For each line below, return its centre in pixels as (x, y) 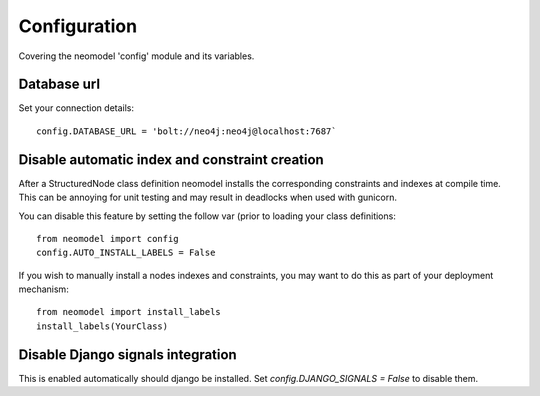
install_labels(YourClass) (102, 326)
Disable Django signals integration (127, 354)
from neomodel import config (107, 238)
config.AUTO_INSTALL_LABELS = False (126, 253)
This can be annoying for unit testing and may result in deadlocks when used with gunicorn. (207, 197)
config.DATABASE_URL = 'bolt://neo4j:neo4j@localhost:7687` (186, 131)
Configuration (78, 26)
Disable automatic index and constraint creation (171, 159)
